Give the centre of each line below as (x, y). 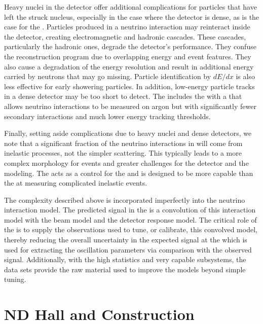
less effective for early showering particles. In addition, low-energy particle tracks (129, 86)
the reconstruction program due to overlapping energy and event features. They (128, 56)
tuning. (15, 279)
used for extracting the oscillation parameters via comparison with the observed (128, 249)
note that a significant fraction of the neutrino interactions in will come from (123, 143)
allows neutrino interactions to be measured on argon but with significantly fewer (130, 106)
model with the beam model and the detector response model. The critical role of (130, 219)
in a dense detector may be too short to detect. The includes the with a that (123, 96)
